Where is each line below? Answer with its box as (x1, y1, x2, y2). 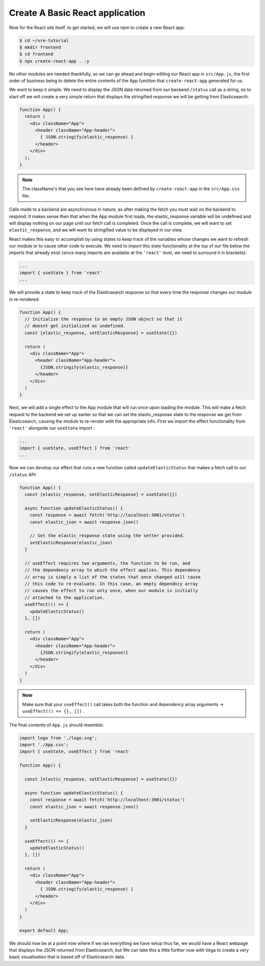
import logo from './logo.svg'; (19, 735, 98, 740)
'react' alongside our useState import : (9, 425, 95, 431)
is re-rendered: (9, 296, 40, 302)
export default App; (19, 928, 69, 933)
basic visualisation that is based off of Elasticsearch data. (9, 954, 125, 960)
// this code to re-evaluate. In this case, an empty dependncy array (25, 581, 198, 587)
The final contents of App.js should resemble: (9, 722, 104, 728)
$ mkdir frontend (19, 44, 61, 50)
